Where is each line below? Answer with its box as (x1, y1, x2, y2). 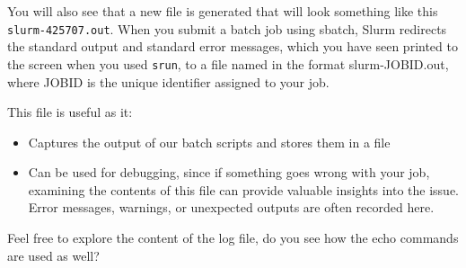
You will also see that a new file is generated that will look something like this (7, 2, 438, 20)
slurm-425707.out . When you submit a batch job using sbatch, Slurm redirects (7, 19, 447, 38)
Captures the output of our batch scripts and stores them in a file (28, 132, 391, 151)
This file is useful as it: (7, 103, 133, 121)
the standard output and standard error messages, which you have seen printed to (7, 37, 458, 56)
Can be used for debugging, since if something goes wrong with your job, (28, 163, 430, 182)
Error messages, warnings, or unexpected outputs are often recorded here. (28, 198, 435, 217)
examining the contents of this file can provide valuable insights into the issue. (28, 180, 460, 199)
